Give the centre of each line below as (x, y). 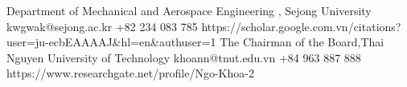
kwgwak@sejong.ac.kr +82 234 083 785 (102, 26)
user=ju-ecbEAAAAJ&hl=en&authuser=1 (111, 42)
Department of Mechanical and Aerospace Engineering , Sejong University (189, 10)
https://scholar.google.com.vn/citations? (301, 26)
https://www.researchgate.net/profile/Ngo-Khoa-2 (130, 73)
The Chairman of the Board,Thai (302, 42)
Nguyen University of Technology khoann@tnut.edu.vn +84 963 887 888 (184, 57)
